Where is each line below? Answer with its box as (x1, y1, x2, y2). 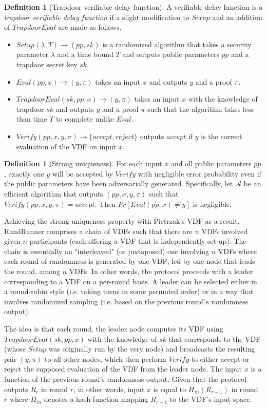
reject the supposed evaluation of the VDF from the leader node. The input (4, 363, 242, 374)
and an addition (212, 11, 262, 22)
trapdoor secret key (16, 59, 78, 69)
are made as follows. (58, 22, 122, 32)
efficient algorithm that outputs (4, 188, 103, 199)
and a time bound (57, 49, 113, 60)
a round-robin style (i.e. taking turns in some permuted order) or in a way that (4, 286, 254, 297)
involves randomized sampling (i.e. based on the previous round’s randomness (4, 296, 249, 306)
